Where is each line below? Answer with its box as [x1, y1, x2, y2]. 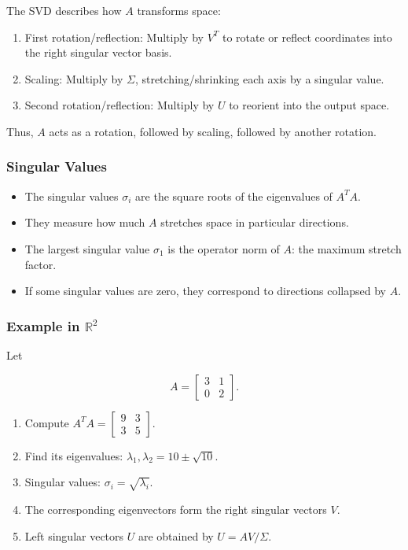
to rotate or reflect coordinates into [222, 28, 392, 45]
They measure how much [24, 214, 145, 231]
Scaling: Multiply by [24, 70, 123, 87]
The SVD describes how [6, 2, 122, 18]
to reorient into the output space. [229, 97, 390, 113]
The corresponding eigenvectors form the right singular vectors [24, 500, 327, 517]
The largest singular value [24, 240, 150, 257]
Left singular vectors [24, 527, 124, 544]
